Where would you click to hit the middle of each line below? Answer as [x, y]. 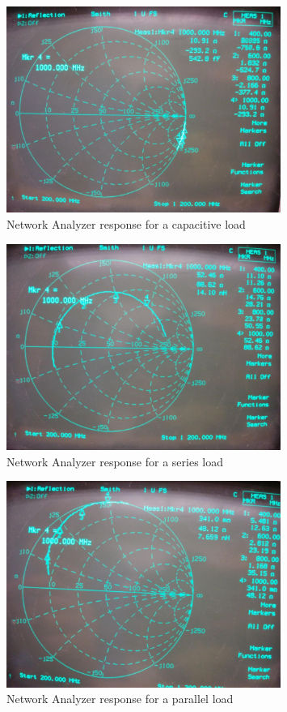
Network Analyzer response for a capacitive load [126, 223]
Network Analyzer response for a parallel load [120, 699]
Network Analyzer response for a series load [115, 461]
